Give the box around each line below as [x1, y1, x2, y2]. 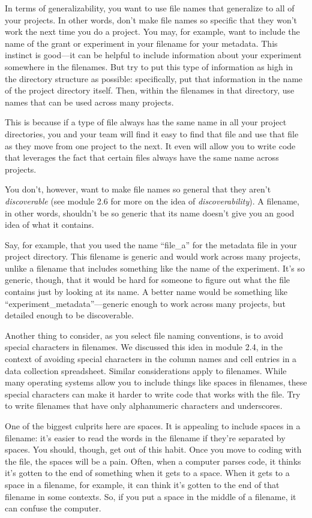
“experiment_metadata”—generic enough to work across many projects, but [5, 297, 286, 309]
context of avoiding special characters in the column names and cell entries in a [5, 353, 297, 365]
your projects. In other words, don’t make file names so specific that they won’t [5, 13, 298, 26]
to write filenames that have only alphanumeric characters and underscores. [5, 399, 283, 412]
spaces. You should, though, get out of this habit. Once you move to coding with [5, 443, 302, 456]
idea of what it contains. [5, 218, 94, 231]
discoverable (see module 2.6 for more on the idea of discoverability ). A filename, [5, 194, 299, 207]
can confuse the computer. [5, 502, 101, 514]
